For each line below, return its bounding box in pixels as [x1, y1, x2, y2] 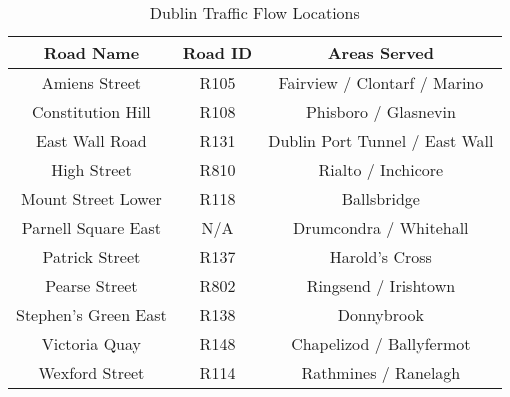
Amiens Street [41, 71, 142, 94]
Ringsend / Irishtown [306, 274, 456, 297]
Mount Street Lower [21, 187, 162, 210]
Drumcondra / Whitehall [293, 216, 469, 239]
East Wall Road [36, 129, 147, 152]
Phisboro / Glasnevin [305, 100, 456, 123]
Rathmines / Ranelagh [301, 361, 461, 384]
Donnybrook [337, 303, 424, 326]
